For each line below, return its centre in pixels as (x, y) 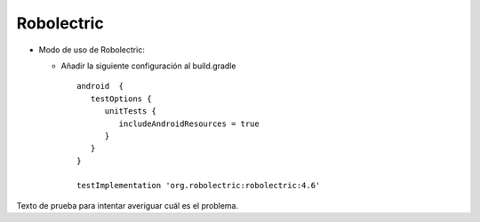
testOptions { (121, 99)
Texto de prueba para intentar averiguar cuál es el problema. (128, 205)
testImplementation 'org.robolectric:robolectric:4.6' (199, 186)
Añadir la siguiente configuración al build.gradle (148, 66)
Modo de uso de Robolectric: (92, 50)
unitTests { (131, 111)
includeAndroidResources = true (189, 123)
